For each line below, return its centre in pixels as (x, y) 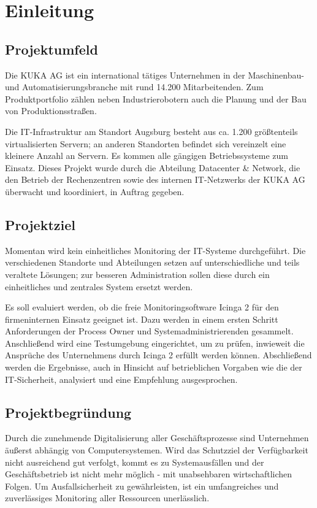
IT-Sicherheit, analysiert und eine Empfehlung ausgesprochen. (121, 379)
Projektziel (40, 224)
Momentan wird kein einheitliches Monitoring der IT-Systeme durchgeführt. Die (155, 250)
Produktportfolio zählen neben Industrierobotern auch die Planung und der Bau (156, 98)
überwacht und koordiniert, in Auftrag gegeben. (95, 191)
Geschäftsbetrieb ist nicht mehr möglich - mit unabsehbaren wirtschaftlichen (149, 474)
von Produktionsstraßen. (51, 111)
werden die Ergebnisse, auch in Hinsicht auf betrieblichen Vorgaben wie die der (154, 367)
